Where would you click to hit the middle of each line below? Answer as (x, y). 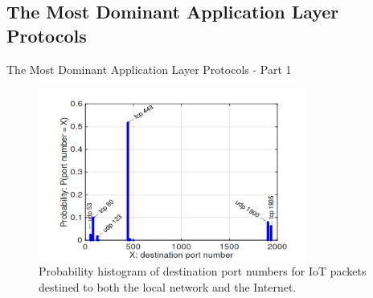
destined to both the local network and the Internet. (168, 286)
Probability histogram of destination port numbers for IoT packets (203, 271)
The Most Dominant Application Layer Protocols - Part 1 (149, 69)
